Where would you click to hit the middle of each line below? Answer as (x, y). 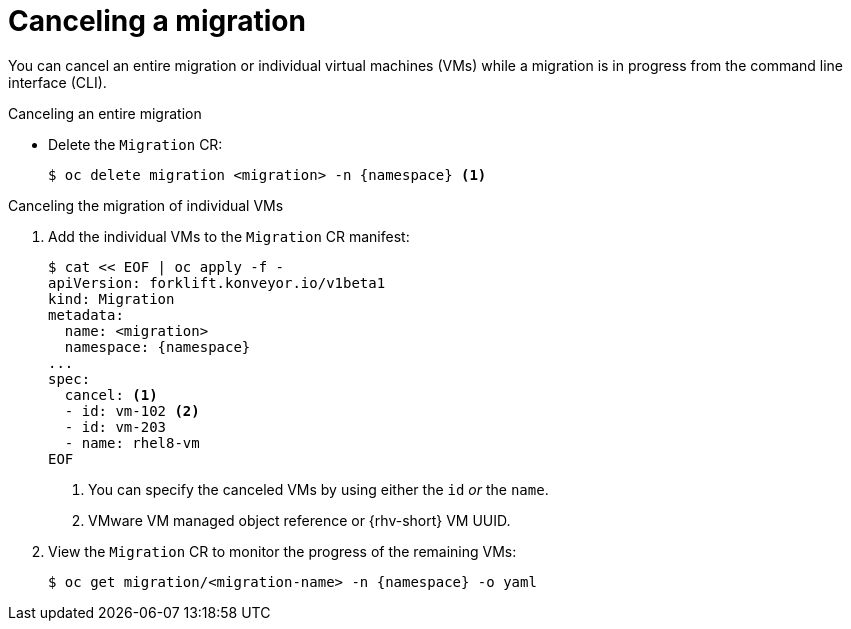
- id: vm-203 (115, 426)
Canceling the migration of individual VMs (146, 205)
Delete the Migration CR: (135, 144)
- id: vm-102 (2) (132, 410)
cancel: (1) (111, 394)
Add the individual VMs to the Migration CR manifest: (229, 236)
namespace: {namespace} (157, 346)
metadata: (86, 314)
